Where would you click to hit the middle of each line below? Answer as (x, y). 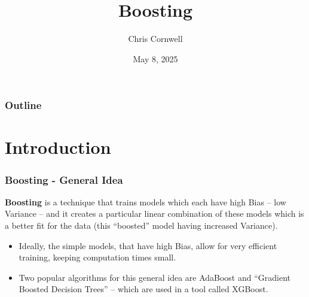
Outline (23, 105)
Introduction (58, 147)
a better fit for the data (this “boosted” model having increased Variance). (141, 225)
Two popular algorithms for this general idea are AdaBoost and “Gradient (155, 277)
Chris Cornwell (155, 39)
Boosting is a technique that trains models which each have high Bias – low (146, 201)
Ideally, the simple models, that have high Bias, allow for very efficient (148, 245)
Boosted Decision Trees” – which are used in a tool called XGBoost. (143, 289)
